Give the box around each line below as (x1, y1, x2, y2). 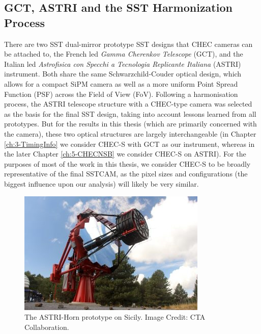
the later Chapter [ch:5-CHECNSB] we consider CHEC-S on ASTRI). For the (4, 148, 246, 159)
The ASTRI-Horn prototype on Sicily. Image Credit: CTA (24, 312, 206, 322)
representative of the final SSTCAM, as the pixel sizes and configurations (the (4, 168, 248, 179)
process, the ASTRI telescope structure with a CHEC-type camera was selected (4, 98, 252, 109)
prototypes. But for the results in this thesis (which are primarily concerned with (4, 118, 257, 129)
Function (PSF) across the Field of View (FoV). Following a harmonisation (4, 88, 238, 99)
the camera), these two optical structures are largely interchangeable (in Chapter (4, 128, 256, 139)
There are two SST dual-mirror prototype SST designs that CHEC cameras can (4, 38, 253, 49)
